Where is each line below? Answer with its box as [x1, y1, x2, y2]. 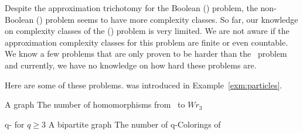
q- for [5, 118, 25, 130]
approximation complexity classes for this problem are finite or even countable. [5, 36, 288, 48]
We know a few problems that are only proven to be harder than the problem [5, 47, 287, 60]
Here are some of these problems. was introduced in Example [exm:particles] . [5, 78, 282, 91]
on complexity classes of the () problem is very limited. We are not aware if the [5, 25, 290, 37]
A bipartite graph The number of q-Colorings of [48, 118, 221, 130]
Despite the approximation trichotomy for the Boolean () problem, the [5, 2, 258, 13]
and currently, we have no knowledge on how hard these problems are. [5, 59, 257, 71]
